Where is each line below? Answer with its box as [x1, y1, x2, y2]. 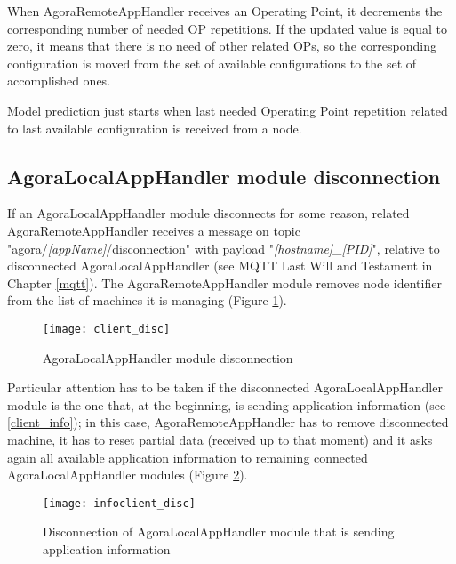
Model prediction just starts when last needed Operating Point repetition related [7, 101, 448, 119]
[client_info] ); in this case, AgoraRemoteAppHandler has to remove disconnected [7, 413, 449, 431]
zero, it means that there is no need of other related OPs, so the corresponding [7, 36, 437, 55]
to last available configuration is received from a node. [7, 118, 302, 137]
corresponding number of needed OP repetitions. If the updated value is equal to [7, 19, 447, 37]
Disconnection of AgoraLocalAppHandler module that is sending [43, 522, 395, 541]
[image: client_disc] [43, 322, 171, 335]
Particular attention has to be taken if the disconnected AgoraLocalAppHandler [7, 378, 443, 397]
